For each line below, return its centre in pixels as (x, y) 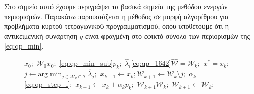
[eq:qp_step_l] (47, 84)
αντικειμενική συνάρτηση (41, 36)
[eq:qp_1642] (151, 63)
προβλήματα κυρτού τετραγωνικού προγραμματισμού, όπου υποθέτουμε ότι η (117, 26)
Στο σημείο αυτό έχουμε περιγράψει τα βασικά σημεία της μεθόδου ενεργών (116, 6)
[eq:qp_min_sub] (86, 63)
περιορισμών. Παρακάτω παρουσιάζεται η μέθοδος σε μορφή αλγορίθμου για (116, 16)
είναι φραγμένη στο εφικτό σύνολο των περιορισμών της (168, 36)
